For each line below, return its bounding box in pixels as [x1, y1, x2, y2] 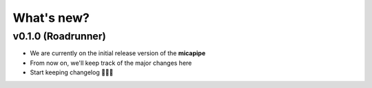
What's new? [12, 10, 90, 25]
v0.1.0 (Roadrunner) [12, 30, 106, 42]
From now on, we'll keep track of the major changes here [30, 59, 192, 67]
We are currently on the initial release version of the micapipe [30, 49, 206, 57]
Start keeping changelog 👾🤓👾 [30, 68, 114, 76]
